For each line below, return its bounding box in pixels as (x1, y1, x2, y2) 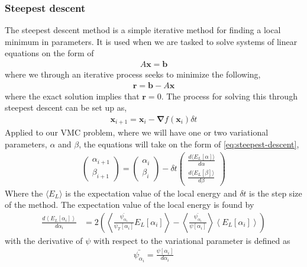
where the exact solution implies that (5, 89, 140, 102)
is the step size (249, 186, 302, 199)
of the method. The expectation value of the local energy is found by (5, 198, 254, 211)
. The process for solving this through (161, 89, 298, 102)
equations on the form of (5, 47, 94, 59)
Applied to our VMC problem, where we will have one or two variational (5, 126, 269, 139)
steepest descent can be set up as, (5, 101, 127, 114)
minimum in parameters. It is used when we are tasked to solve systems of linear (5, 35, 298, 47)
